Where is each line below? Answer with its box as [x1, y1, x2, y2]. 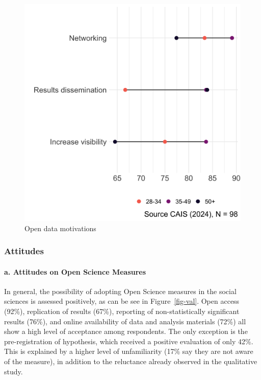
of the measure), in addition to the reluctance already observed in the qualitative [4, 355, 257, 366]
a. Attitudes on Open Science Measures [4, 266, 146, 277]
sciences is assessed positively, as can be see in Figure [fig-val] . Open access [4, 296, 240, 306]
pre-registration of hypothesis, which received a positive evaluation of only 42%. [4, 336, 253, 346]
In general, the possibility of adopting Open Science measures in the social [4, 285, 237, 296]
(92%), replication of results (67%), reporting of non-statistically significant [4, 306, 240, 317]
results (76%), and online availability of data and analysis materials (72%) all [4, 316, 246, 326]
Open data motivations [24, 222, 96, 233]
